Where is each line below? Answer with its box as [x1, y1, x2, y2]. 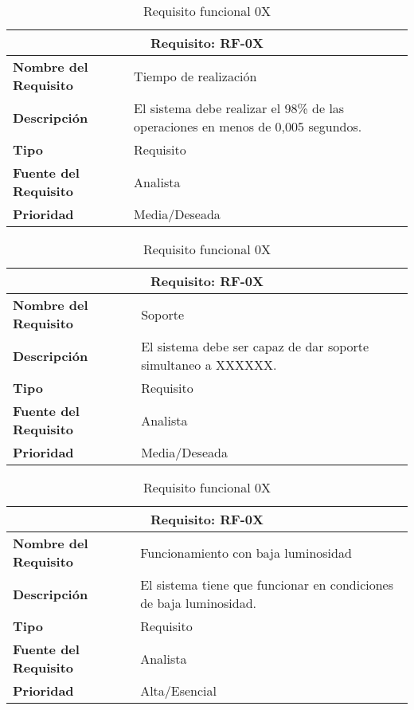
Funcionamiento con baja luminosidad [140, 543, 352, 562]
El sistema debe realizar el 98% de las [134, 99, 345, 117]
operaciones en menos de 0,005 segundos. [134, 117, 362, 135]
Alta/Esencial [140, 681, 217, 700]
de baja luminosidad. [140, 594, 257, 612]
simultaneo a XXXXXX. [141, 355, 277, 374]
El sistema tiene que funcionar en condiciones [140, 575, 393, 594]
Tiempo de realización [134, 66, 257, 85]
